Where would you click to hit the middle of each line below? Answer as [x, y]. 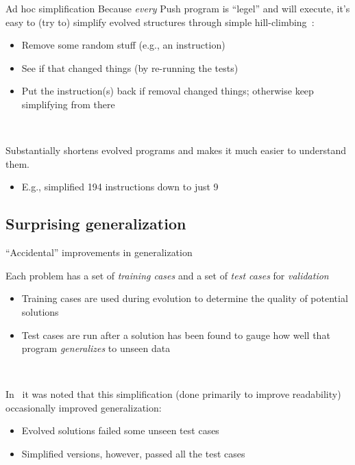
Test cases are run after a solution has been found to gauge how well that [176, 335]
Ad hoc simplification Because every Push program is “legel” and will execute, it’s [178, 8]
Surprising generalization [96, 224]
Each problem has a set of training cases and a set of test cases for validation [167, 275]
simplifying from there [68, 104]
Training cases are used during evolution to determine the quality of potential [185, 298]
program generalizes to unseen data [96, 348]
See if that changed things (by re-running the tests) [130, 67]
